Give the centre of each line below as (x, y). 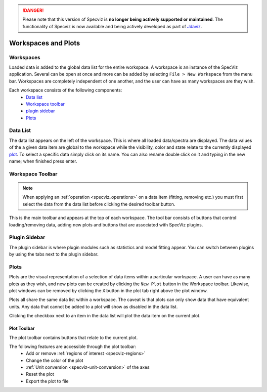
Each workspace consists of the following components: (66, 90)
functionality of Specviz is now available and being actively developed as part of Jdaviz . (112, 26)
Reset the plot (40, 374)
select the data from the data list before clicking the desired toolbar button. (99, 204)
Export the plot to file (47, 381)
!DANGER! (33, 10)
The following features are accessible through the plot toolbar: (73, 347)
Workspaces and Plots (44, 43)
